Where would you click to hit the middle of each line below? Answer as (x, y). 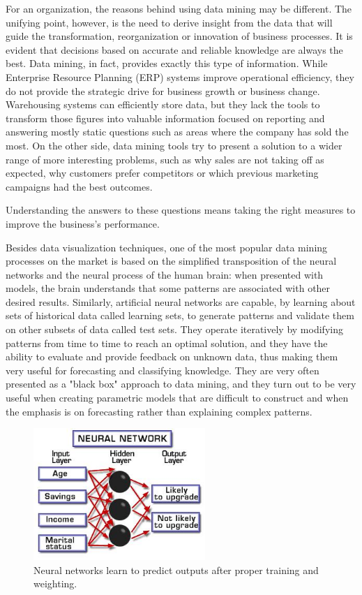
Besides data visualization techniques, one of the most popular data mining (167, 247)
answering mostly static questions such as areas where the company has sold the (177, 132)
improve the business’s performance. (83, 223)
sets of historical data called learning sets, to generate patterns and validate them (180, 315)
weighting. (55, 583)
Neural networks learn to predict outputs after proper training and (176, 570)
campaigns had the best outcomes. (79, 186)
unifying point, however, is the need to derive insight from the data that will (169, 22)
